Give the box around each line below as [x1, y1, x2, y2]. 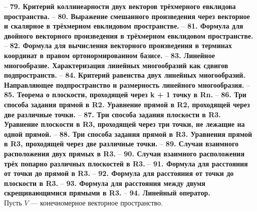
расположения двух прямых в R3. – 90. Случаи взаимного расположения [4, 148, 244, 158]
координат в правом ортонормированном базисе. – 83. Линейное [4, 50, 215, 60]
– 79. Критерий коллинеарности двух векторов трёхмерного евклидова [4, 1, 236, 11]
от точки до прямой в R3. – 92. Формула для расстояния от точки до [4, 168, 234, 178]
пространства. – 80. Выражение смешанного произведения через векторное [4, 11, 250, 21]
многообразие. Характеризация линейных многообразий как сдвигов [4, 60, 228, 70]
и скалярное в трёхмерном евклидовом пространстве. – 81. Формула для [4, 21, 243, 31]
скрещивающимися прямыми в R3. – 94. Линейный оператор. [4, 187, 210, 198]
